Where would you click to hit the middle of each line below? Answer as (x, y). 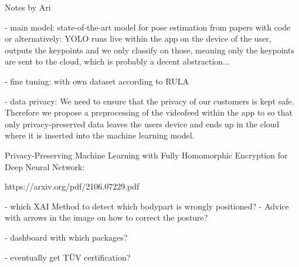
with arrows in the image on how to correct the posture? (106, 217)
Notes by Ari (28, 7)
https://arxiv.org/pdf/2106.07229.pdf (72, 186)
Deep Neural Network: (45, 166)
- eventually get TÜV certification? (68, 257)
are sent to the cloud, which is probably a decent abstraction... (117, 61)
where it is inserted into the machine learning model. (100, 135)
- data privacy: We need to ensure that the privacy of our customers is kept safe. (149, 101)
